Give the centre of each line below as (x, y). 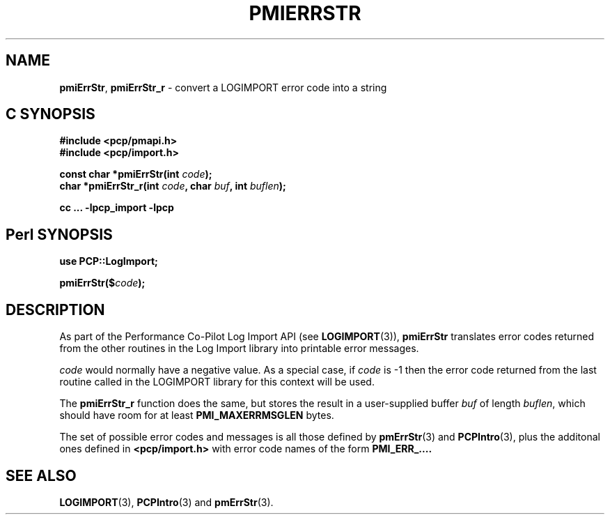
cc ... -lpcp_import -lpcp (117, 208)
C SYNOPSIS (50, 114)
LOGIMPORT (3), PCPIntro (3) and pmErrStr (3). (166, 502)
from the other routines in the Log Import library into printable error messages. (239, 349)
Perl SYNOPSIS (59, 234)
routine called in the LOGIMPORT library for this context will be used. (217, 382)
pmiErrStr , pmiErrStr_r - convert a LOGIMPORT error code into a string (223, 87)
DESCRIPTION (55, 309)
